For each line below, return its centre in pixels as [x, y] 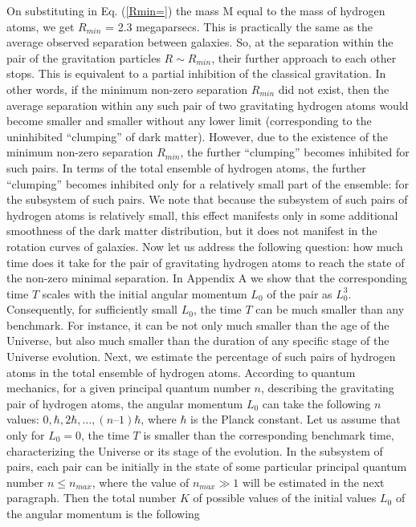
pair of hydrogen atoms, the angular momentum [125, 403]
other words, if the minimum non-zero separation [127, 89]
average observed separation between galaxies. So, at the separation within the [200, 42]
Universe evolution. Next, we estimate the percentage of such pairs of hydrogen [201, 357]
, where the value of [141, 482]
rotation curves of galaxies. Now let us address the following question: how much [205, 246]
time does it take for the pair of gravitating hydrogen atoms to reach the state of [206, 262]
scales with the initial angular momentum [145, 293]
